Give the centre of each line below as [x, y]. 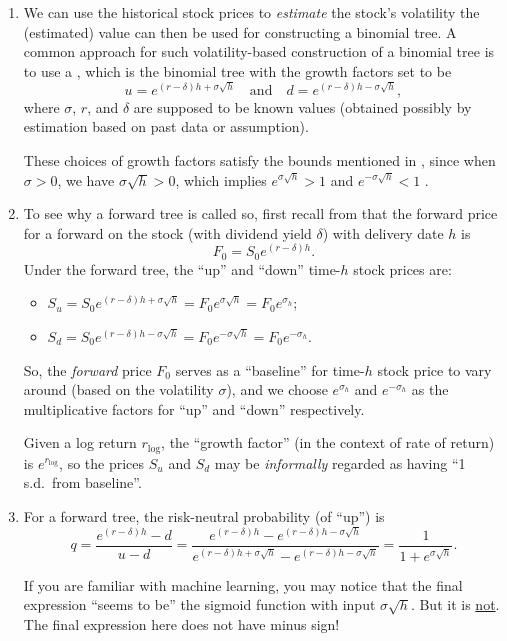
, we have [86, 179]
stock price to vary [434, 369]
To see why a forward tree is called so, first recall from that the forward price [260, 213]
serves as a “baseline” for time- [270, 369]
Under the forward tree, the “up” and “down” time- [182, 268]
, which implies [221, 179]
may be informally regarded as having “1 [340, 462]
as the [430, 389]
